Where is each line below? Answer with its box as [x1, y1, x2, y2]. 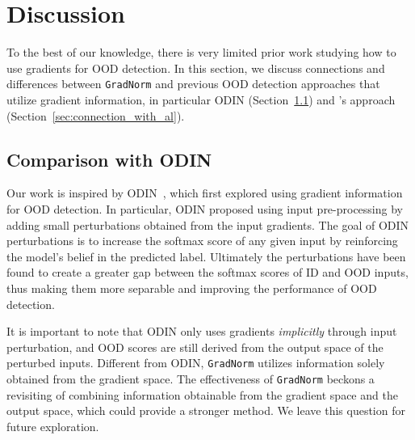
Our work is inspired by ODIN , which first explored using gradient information [6, 184, 403, 201]
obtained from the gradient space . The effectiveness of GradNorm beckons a [6, 370, 375, 387]
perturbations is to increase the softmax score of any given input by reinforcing [6, 232, 398, 249]
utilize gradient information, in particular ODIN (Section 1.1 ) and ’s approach [6, 91, 396, 108]
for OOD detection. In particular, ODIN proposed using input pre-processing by [6, 200, 403, 217]
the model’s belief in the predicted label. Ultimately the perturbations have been [6, 247, 406, 264]
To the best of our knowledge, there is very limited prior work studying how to [6, 44, 396, 61]
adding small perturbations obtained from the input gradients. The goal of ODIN [6, 216, 409, 233]
